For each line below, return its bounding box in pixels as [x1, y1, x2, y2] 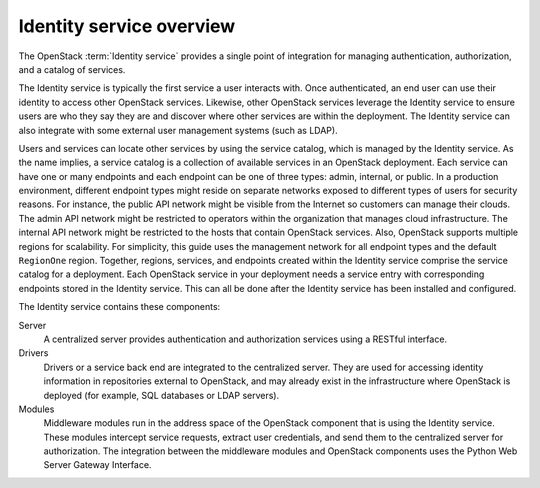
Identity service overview [18, 15, 236, 37]
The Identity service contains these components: [18, 301, 221, 313]
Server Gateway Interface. [43, 459, 152, 471]
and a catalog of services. [18, 63, 126, 75]
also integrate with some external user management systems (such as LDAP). [18, 124, 339, 136]
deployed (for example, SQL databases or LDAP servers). [43, 389, 280, 401]
